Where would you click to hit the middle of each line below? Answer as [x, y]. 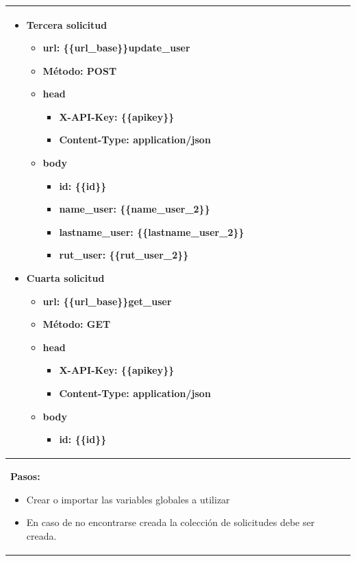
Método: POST [80, 70]
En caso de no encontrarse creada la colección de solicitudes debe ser [170, 522]
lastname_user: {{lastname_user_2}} [152, 231]
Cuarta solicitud [65, 278]
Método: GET [77, 324]
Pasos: [25, 476]
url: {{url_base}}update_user [116, 48]
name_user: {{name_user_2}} [135, 209]
